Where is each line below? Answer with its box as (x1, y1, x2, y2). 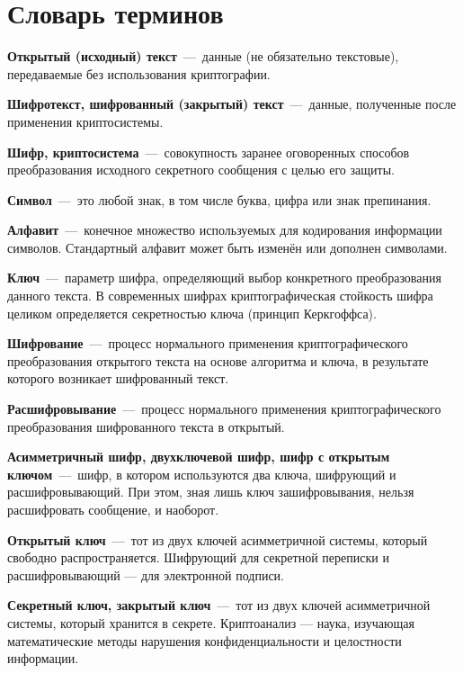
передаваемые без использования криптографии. (7, 64, 271, 83)
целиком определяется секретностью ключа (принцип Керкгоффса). (7, 303, 377, 322)
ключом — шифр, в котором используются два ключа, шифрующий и (7, 464, 396, 483)
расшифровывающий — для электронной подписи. (7, 565, 284, 584)
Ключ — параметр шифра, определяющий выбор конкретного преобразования (7, 268, 441, 287)
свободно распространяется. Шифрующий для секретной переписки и (7, 548, 389, 567)
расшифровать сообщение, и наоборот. (7, 500, 219, 518)
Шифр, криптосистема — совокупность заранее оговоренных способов (7, 142, 410, 161)
